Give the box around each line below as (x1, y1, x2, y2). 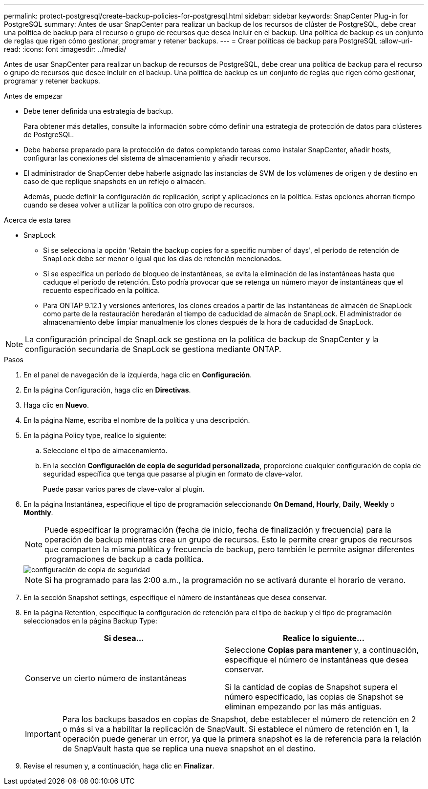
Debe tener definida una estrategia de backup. (23, 107, 173, 115)
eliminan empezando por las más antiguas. (225, 702, 382, 711)
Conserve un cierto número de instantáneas (25, 673, 187, 683)
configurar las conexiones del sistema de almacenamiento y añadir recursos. (23, 154, 271, 162)
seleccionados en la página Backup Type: (23, 617, 157, 625)
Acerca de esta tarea (4, 216, 71, 224)
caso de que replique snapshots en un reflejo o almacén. (23, 177, 206, 186)
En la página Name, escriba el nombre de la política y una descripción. (23, 416, 250, 424)
